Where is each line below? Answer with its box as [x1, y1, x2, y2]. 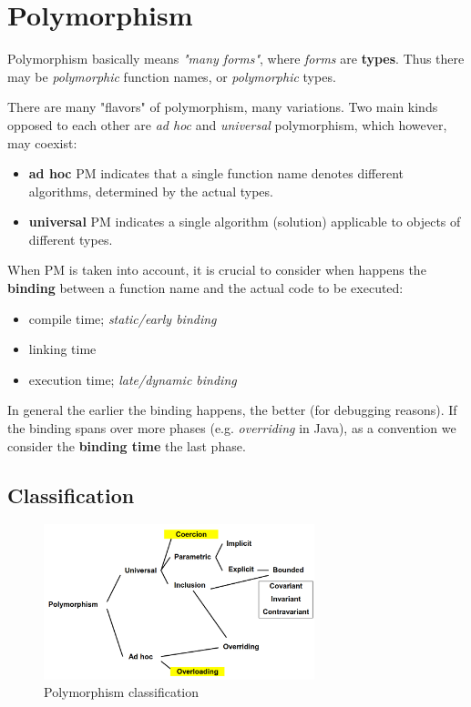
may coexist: [7, 133, 77, 152]
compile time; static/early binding [28, 308, 217, 328]
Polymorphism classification [44, 682, 200, 702]
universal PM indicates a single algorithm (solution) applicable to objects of [28, 212, 461, 231]
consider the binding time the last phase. [7, 436, 246, 455]
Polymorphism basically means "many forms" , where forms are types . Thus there [7, 49, 465, 68]
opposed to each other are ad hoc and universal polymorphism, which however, [7, 115, 447, 134]
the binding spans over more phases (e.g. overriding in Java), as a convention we [7, 419, 456, 438]
